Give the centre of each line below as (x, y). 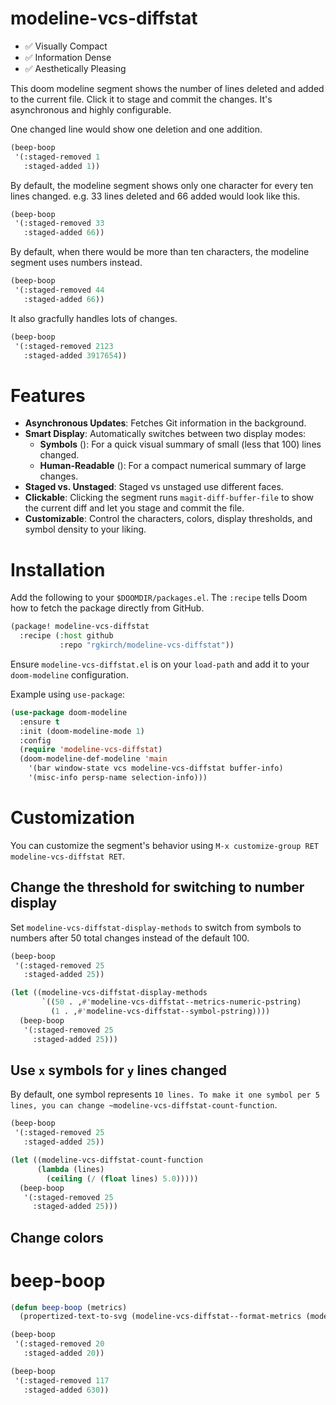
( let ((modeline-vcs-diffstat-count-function (106, 1160)
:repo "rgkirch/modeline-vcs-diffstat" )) (147, 645)
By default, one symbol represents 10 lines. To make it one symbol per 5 (165, 1094)
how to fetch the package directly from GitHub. (107, 608)
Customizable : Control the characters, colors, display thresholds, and (168, 519)
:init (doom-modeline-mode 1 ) (82, 731)
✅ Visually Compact (66, 46)
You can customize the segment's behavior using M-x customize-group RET (164, 845)
